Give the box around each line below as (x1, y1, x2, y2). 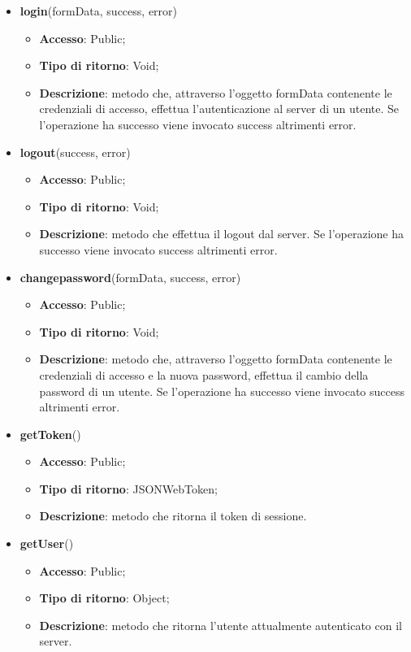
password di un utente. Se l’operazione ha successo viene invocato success (39, 382, 405, 399)
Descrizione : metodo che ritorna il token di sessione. (39, 507, 307, 524)
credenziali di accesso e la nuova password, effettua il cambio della (39, 366, 369, 383)
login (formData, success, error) (19, 2, 178, 19)
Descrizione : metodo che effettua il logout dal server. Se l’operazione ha (39, 225, 404, 242)
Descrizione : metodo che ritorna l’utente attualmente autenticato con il (39, 616, 402, 633)
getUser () (19, 535, 74, 552)
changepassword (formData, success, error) (19, 268, 241, 285)
